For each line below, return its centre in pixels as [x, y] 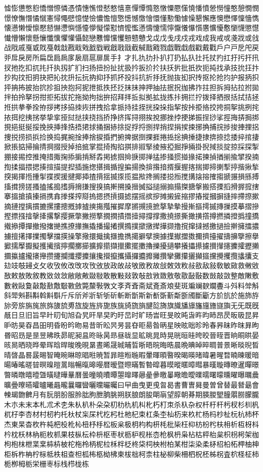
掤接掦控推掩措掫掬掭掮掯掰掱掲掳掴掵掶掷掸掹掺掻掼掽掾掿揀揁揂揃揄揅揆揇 [131, 156]
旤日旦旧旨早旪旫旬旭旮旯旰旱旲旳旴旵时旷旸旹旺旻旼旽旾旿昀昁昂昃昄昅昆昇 [131, 315]
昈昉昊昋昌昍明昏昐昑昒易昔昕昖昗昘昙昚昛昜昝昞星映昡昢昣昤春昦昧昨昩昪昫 [131, 325]
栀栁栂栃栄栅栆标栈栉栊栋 [47, 464]
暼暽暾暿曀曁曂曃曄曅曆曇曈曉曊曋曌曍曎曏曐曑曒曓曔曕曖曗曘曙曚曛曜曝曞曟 [131, 374]
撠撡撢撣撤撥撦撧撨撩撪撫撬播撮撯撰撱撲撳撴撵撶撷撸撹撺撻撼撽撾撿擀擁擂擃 [131, 226]
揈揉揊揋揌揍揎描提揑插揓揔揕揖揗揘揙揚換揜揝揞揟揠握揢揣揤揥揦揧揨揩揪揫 [131, 166]
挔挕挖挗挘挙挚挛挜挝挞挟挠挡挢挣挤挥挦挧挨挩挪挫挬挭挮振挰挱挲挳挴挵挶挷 [131, 117]
